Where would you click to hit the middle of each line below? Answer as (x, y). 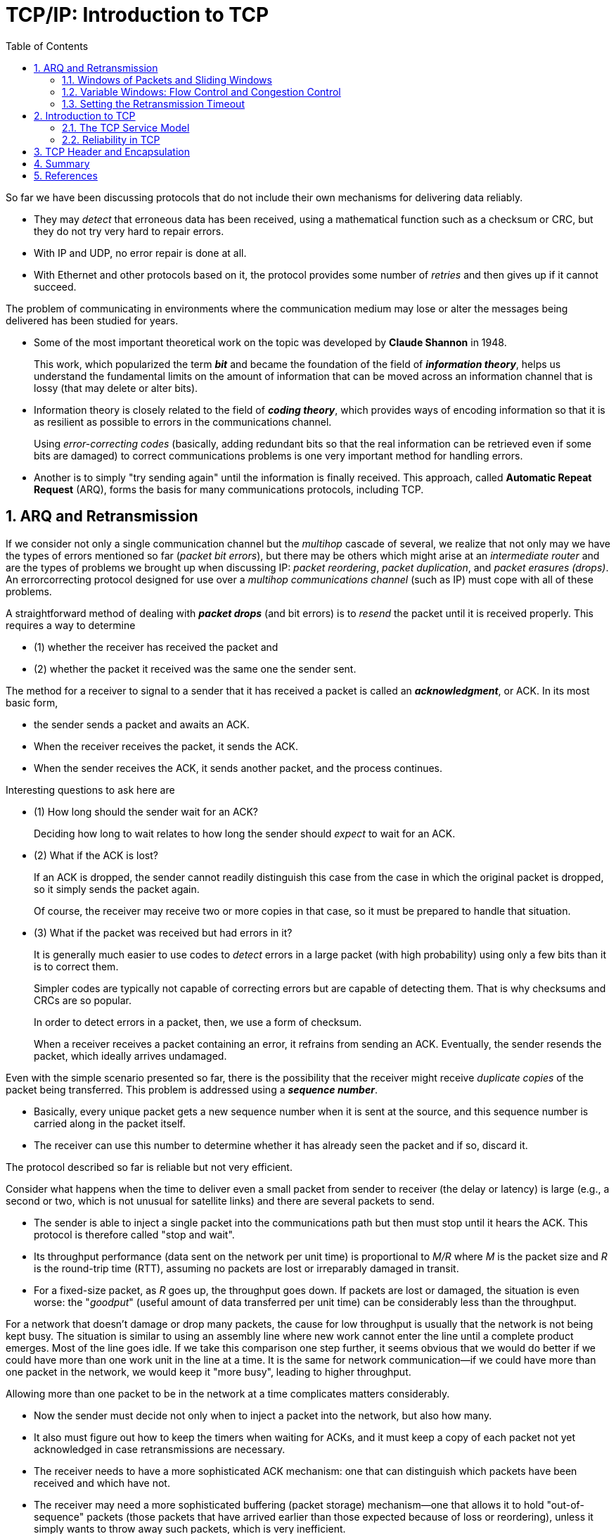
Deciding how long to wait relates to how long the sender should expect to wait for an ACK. (245, 833)
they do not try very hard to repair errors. (129, 231)
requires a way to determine (71, 625)
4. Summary (62, 163)
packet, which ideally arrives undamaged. (130, 1056)
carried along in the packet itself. (110, 1123)
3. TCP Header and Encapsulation (112, 151)
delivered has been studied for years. (92, 320)
